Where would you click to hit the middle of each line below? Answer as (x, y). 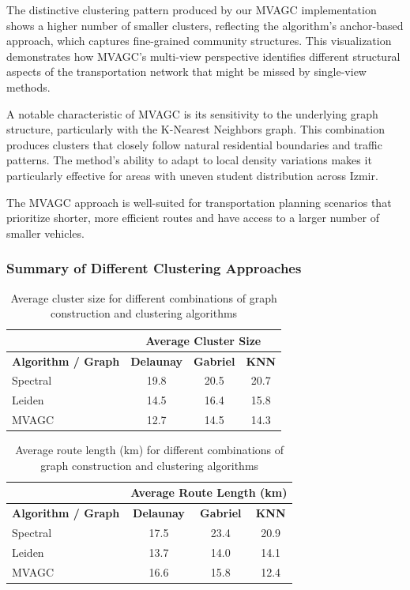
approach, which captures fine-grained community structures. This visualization (199, 41)
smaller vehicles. (45, 233)
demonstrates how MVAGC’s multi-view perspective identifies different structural (203, 56)
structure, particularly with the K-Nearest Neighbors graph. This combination (196, 129)
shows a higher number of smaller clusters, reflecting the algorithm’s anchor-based (205, 25)
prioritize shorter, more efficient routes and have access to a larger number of (193, 218)
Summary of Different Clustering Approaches (154, 268)
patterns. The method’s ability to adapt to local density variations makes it (189, 160)
